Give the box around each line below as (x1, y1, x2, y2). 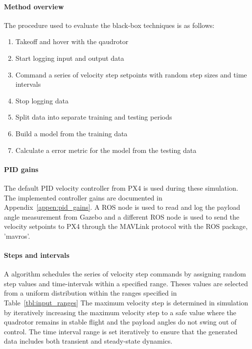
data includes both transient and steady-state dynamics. (4, 336, 173, 346)
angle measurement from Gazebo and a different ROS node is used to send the (4, 211, 239, 222)
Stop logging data (15, 95, 69, 105)
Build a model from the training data (15, 128, 128, 138)
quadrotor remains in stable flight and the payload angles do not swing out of (4, 317, 237, 327)
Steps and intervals (4, 250, 69, 260)
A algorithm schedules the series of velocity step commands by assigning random (4, 269, 246, 279)
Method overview (4, 1, 64, 11)
